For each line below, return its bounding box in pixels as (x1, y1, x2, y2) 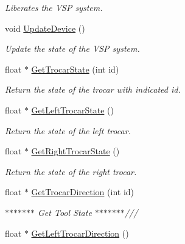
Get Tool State (38, 206, 92, 218)
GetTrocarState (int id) (31, 62, 119, 75)
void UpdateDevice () (5, 21, 85, 34)
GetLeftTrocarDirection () (31, 226, 129, 239)
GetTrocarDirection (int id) (31, 185, 134, 198)
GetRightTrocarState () (31, 145, 120, 157)
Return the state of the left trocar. (5, 124, 131, 137)
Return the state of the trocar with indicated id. (5, 83, 181, 96)
